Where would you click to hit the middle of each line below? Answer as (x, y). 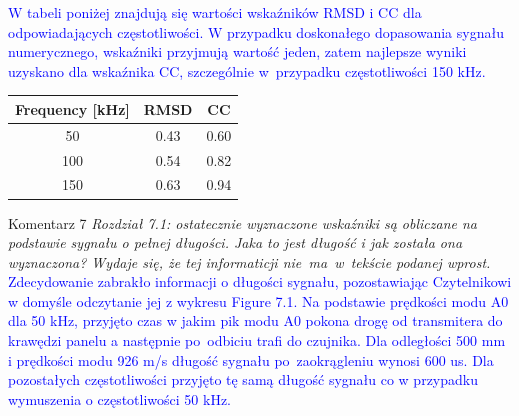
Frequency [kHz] (72, 108)
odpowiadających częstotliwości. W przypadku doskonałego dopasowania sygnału (256, 31)
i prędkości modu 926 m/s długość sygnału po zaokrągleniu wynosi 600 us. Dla (251, 359)
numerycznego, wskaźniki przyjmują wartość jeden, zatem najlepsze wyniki (237, 51)
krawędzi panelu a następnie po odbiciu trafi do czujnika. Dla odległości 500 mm (257, 340)
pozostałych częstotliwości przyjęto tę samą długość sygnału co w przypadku (243, 379)
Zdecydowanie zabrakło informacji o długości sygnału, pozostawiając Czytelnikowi (260, 281)
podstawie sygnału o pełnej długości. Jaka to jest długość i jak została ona (235, 242)
